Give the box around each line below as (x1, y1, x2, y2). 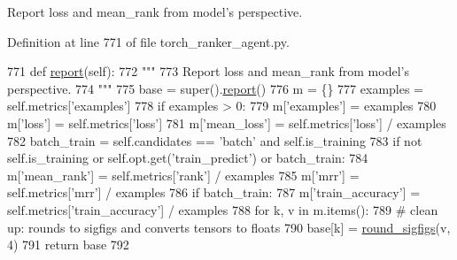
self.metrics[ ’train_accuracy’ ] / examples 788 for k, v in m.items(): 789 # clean (7, 200, 438, 218)
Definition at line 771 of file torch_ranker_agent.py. (7, 32, 290, 50)
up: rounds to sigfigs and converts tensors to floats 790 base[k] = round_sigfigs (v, (7, 218, 451, 236)
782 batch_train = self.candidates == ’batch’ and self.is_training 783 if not (7, 131, 422, 149)
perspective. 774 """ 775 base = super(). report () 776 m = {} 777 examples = (7, 79, 424, 97)
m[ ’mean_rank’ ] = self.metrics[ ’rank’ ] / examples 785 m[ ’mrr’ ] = (7, 165, 360, 184)
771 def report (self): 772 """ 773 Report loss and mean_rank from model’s (7, 62, 409, 80)
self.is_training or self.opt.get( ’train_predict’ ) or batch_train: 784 (7, 149, 368, 167)
